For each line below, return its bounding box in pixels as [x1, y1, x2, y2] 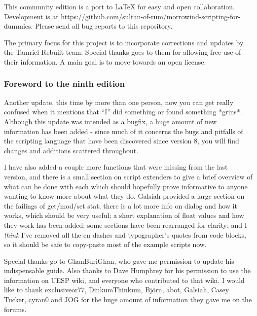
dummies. [4, 21, 33, 31]
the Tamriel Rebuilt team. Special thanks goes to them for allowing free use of [4, 47, 241, 57]
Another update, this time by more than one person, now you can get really [4, 97, 234, 107]
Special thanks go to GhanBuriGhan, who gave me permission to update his [4, 255, 234, 266]
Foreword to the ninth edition [4, 77, 125, 90]
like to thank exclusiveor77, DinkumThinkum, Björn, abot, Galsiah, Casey [4, 284, 229, 295]
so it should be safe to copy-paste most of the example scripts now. [4, 239, 207, 249]
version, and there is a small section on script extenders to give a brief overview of [4, 171, 253, 181]
